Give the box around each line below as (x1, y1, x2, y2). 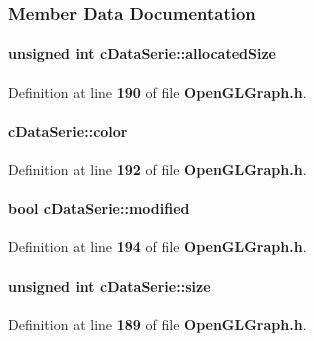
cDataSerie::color (8, 120, 128, 141)
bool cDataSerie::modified (8, 198, 190, 219)
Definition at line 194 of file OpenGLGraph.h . (8, 236, 307, 257)
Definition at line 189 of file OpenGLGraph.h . (8, 313, 307, 334)
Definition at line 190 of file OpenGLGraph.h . (8, 81, 307, 102)
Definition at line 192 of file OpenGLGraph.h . (8, 159, 307, 180)
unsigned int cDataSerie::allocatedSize (8, 43, 276, 64)
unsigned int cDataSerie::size (8, 275, 211, 296)
